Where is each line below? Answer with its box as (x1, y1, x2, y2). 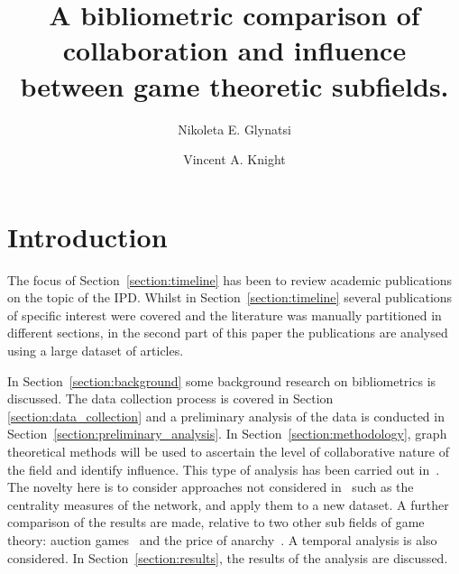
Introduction (7, 218, 168, 255)
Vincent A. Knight (183, 150, 286, 169)
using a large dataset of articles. (7, 341, 184, 359)
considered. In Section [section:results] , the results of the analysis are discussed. (7, 548, 448, 567)
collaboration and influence (62, 32, 407, 69)
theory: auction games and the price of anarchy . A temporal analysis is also (7, 530, 437, 549)
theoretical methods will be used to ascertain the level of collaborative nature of (7, 441, 449, 460)
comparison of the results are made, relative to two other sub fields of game (7, 513, 425, 532)
